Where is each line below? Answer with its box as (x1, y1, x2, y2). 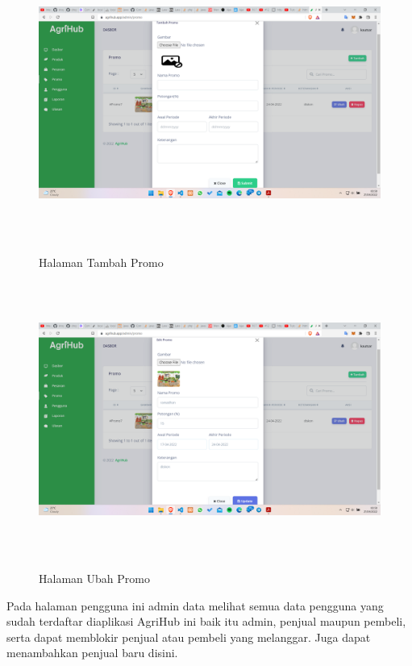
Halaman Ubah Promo (39, 570, 150, 587)
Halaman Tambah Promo (39, 253, 164, 270)
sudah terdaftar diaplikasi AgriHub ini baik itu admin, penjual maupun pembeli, (6, 613, 406, 630)
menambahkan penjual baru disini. (6, 644, 178, 661)
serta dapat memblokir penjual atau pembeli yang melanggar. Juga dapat (6, 628, 371, 645)
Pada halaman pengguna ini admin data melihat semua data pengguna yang (6, 597, 384, 614)
